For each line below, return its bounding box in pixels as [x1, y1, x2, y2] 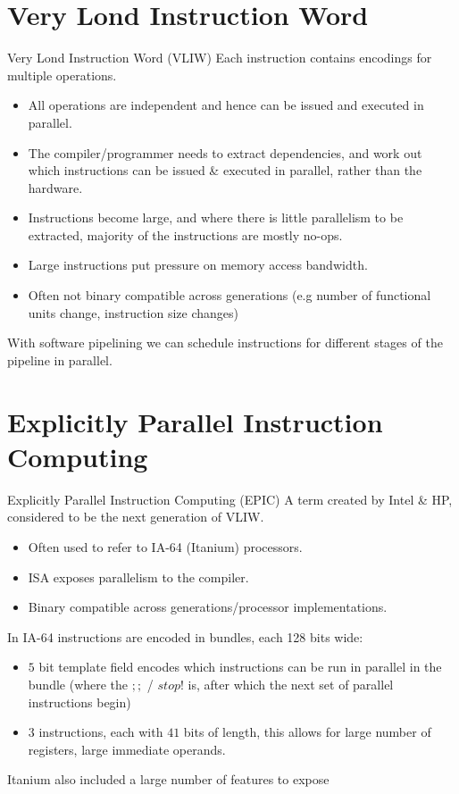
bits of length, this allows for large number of [183, 723, 431, 741]
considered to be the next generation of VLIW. [7, 507, 264, 526]
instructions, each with [38, 723, 163, 741]
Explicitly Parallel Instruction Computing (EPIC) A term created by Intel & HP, [7, 489, 453, 508]
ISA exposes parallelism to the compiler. [28, 567, 249, 586]
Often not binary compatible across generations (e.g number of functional [28, 286, 431, 305]
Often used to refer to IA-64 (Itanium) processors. [28, 537, 303, 556]
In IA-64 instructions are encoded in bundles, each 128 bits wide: [7, 627, 363, 646]
